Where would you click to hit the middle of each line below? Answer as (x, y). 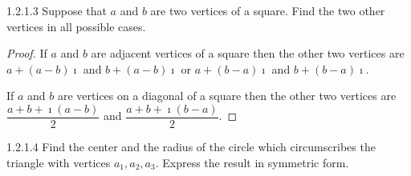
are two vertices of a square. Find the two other (268, 10)
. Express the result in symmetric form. (252, 162)
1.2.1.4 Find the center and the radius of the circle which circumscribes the (191, 147)
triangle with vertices (59, 162)
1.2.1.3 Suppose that (57, 10)
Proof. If (27, 53)
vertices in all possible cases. (76, 26)
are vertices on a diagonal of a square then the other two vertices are (227, 96)
